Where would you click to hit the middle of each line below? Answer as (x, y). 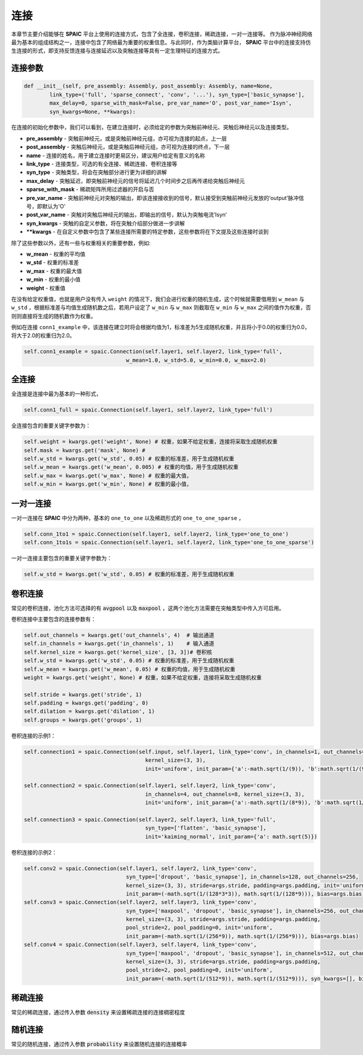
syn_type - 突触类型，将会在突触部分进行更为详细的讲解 (97, 172)
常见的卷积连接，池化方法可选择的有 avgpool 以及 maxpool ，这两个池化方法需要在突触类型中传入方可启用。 (148, 608)
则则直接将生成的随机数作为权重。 (54, 316)
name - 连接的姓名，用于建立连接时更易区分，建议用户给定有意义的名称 (116, 155)
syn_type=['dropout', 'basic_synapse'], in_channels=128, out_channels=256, (243, 877)
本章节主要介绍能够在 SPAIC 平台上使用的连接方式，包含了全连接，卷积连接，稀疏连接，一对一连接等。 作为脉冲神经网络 (162, 34)
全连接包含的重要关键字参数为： (51, 426)
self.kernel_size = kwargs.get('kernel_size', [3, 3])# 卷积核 (118, 652)
